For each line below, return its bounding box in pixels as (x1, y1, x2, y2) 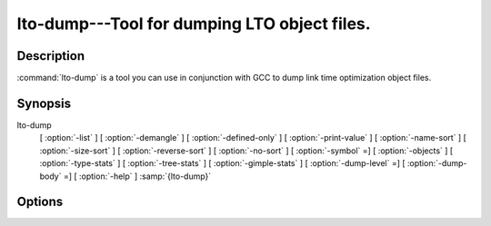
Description (16, 48, 85, 64)
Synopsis (16, 95, 72, 111)
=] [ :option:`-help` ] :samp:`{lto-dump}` (63, 171, 212, 182)
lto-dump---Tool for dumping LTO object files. (16, 14, 372, 34)
